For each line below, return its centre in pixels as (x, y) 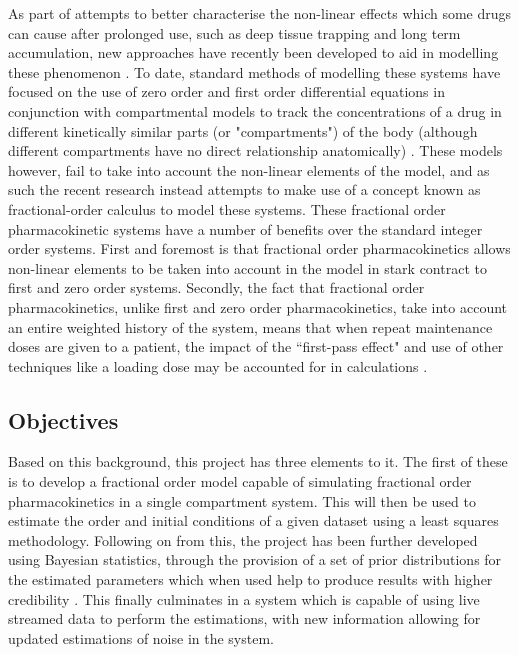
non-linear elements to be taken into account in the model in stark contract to (247, 267)
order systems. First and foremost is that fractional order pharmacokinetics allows (259, 248)
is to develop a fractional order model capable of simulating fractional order (240, 481)
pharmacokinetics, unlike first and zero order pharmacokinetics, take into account (258, 306)
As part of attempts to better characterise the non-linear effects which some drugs (260, 13)
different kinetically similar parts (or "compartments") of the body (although (243, 130)
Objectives (63, 419)
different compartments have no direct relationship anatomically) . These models (255, 150)
